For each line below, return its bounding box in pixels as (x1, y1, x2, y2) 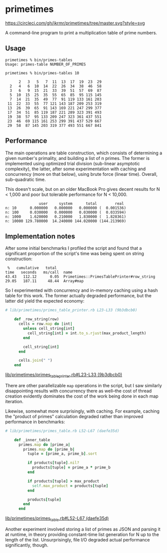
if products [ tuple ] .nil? (27, 461, 79, 466)
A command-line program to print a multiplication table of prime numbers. (5, 29, 157, 35)
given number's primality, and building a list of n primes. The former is (5, 155, 150, 161)
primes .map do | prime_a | (18, 442, 70, 447)
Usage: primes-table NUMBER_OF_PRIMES (5, 61, 86, 67)
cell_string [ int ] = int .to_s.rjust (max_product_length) (27, 331, 146, 336)
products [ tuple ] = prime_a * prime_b (31, 465, 111, 470)
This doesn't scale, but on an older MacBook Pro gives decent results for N (5, 186, 160, 192)
